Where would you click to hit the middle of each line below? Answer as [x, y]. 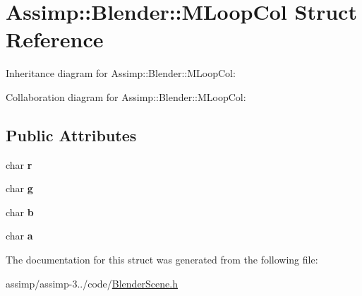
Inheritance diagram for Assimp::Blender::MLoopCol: [121, 73]
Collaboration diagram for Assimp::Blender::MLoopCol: [126, 96]
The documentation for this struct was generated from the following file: [162, 260]
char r [19, 164]
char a [19, 236]
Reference [55, 39]
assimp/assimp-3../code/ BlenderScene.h [92, 283]
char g [19, 188]
